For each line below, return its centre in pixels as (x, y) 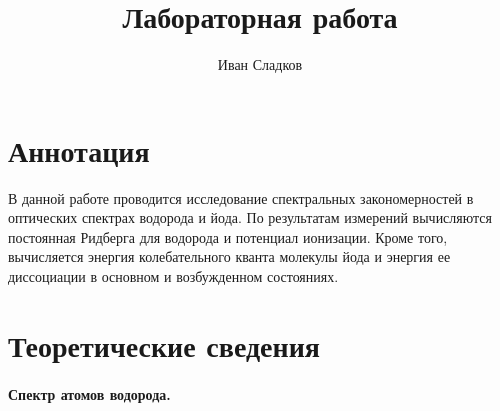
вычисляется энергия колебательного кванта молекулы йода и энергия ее (229, 256)
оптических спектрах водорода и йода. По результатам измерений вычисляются (250, 217)
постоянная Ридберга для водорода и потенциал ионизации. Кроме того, (228, 236)
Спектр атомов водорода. (89, 393)
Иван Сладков (260, 64)
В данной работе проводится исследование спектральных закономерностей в (241, 197)
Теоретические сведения (164, 344)
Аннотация (79, 149)
